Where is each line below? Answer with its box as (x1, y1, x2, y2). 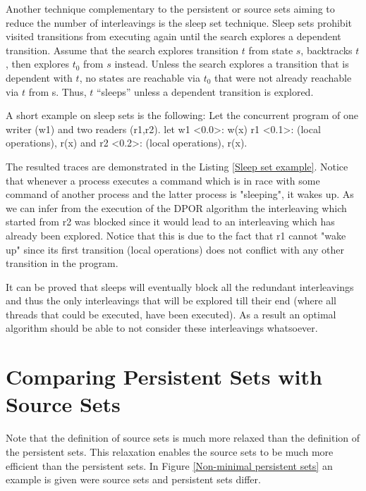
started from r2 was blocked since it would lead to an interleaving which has (6, 214, 335, 229)
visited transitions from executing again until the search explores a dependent (6, 29, 341, 44)
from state (248, 42, 293, 57)
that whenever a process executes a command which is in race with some (6, 173, 320, 187)
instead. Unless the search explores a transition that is (114, 56, 349, 71)
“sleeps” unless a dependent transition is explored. (96, 84, 314, 99)
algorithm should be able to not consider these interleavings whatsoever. (6, 321, 318, 335)
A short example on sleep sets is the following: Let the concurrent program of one (6, 108, 359, 123)
